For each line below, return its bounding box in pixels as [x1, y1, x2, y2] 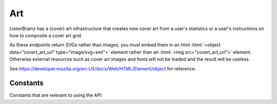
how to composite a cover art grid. [9, 32, 83, 38]
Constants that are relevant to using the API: [9, 92, 103, 98]
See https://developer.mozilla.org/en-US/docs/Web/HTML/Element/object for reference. [9, 65, 196, 71]
